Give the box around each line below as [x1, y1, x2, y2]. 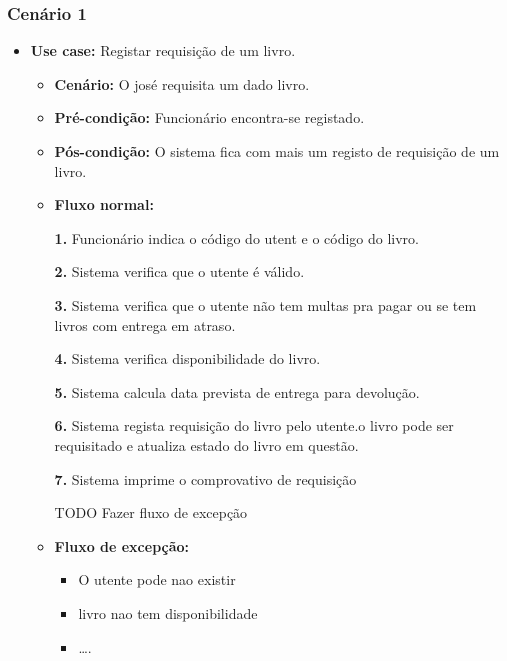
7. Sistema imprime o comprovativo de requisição [54, 468, 357, 489]
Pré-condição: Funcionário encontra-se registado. [54, 107, 365, 128]
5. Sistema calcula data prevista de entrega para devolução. [54, 381, 420, 402]
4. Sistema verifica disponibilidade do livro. [54, 348, 321, 369]
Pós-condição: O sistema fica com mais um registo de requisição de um [54, 141, 500, 161]
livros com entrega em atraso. [54, 314, 236, 335]
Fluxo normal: [54, 194, 154, 215]
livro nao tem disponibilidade [78, 602, 258, 623]
